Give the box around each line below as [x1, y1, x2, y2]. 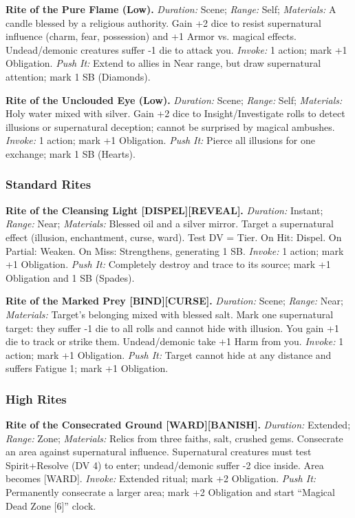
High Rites [6, 390, 67, 407]
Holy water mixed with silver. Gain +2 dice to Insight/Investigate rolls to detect [6, 106, 345, 121]
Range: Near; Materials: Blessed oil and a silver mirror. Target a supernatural [6, 216, 334, 231]
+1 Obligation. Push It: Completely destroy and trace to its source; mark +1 [6, 257, 331, 271]
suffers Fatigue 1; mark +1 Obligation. [6, 361, 169, 375]
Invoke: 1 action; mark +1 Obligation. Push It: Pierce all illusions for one [6, 133, 316, 147]
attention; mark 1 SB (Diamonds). [6, 69, 151, 83]
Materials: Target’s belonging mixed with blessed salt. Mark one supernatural [6, 307, 334, 321]
